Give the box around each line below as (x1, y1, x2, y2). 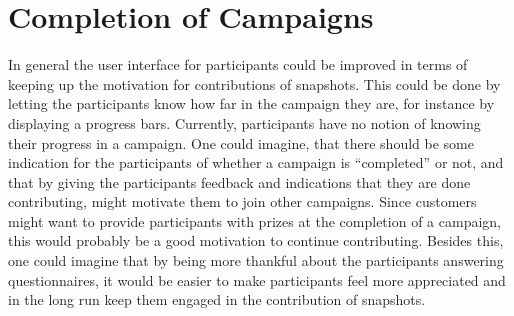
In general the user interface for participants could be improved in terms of (8, 54, 468, 75)
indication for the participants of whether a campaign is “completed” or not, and (8, 152, 504, 173)
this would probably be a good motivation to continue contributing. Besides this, (8, 230, 504, 251)
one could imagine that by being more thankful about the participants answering (8, 250, 504, 271)
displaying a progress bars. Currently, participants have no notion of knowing (8, 112, 481, 133)
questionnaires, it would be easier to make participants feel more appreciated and (8, 269, 506, 290)
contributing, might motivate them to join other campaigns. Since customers (8, 191, 477, 212)
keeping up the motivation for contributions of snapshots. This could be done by (8, 73, 501, 94)
